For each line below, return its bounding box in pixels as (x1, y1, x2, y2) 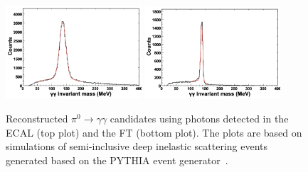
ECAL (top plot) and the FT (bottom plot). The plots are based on (6, 125, 302, 139)
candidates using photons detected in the (110, 111, 289, 126)
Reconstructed (6, 111, 68, 126)
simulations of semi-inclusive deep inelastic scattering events (6, 139, 268, 154)
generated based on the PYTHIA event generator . (6, 152, 228, 167)
